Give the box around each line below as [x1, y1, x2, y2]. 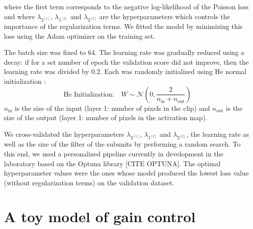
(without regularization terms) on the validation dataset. [4, 177, 175, 187]
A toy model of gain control [4, 206, 196, 226]
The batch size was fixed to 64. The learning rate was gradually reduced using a [4, 47, 245, 57]
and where [4, 11, 35, 21]
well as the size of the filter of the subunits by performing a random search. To [4, 139, 241, 149]
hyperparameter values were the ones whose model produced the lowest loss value [4, 168, 249, 178]
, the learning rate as [186, 128, 249, 139]
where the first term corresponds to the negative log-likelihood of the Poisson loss [4, 1, 249, 11]
